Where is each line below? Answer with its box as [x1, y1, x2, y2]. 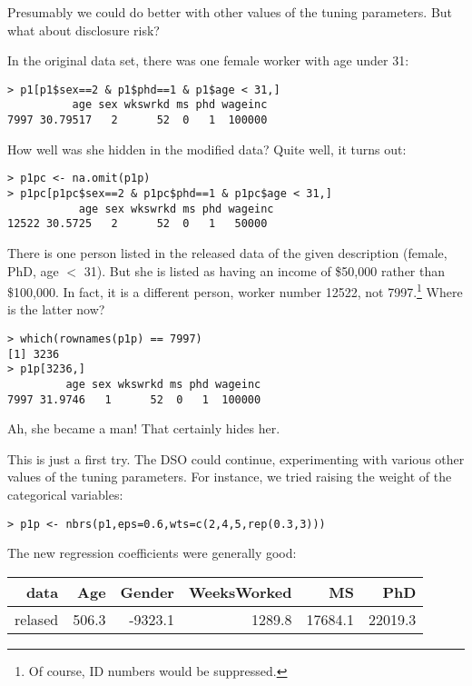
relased [15, 608, 59, 630]
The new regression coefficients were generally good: [7, 543, 297, 562]
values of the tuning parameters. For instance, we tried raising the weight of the [7, 467, 452, 486]
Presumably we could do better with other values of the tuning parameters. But [7, 3, 453, 21]
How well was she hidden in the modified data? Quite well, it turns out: [7, 139, 407, 158]
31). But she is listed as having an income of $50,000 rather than [84, 261, 446, 280]
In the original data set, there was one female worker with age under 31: [7, 51, 409, 70]
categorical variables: [7, 485, 123, 504]
